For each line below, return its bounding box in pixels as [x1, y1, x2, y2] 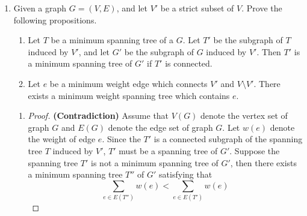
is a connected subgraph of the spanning [153, 133, 303, 145]
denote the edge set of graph [108, 121, 213, 133]
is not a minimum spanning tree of [91, 156, 219, 169]
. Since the [102, 133, 141, 145]
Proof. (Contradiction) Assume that [28, 109, 169, 122]
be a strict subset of [160, 2, 234, 14]
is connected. [165, 57, 212, 70]
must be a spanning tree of [119, 144, 218, 157]
